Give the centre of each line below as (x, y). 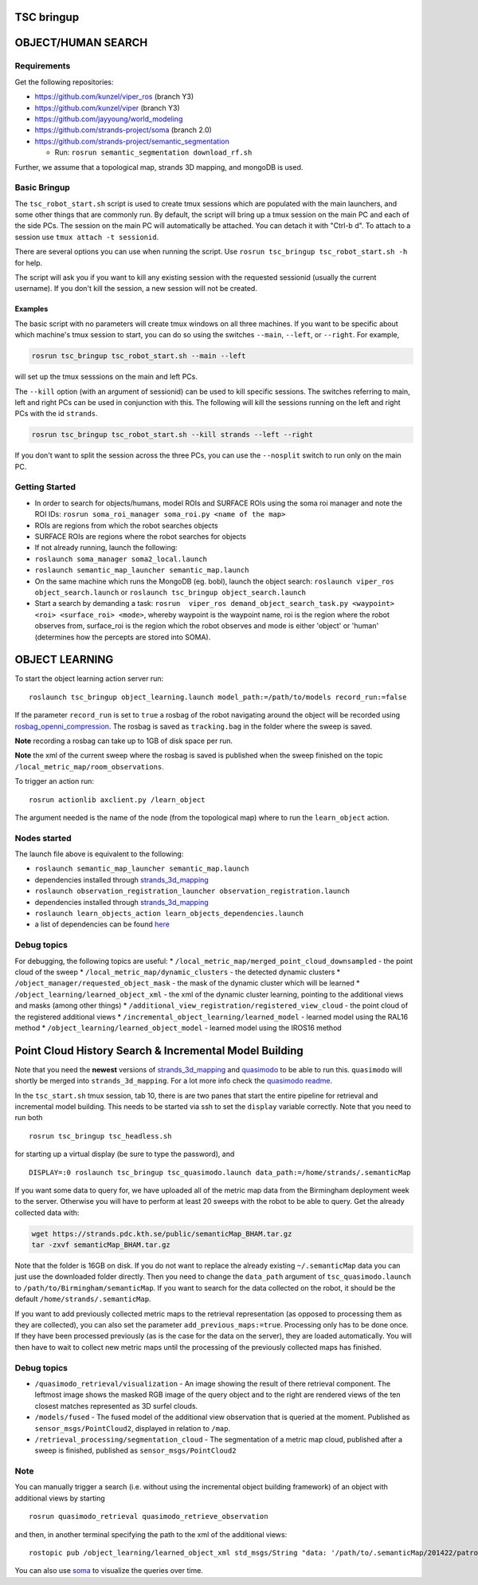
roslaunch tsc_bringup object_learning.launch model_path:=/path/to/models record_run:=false (218, 697)
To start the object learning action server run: (89, 678)
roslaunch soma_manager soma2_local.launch (121, 559)
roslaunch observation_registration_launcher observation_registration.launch (192, 891)
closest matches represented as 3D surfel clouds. (116, 1406)
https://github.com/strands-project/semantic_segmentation (132, 141)
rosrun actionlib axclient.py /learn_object (118, 800)
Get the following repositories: (64, 82)
